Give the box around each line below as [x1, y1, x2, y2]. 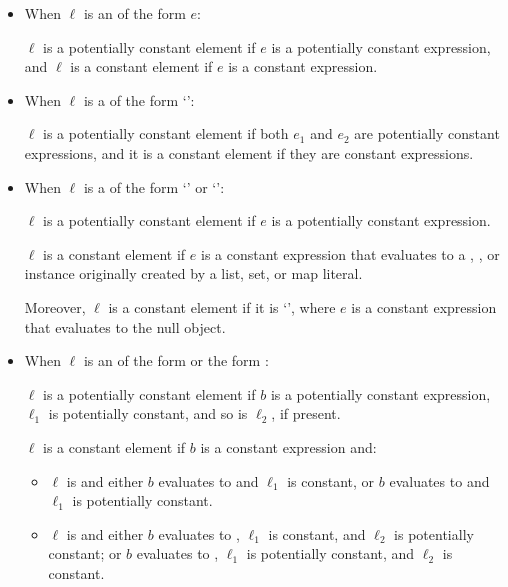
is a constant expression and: [200, 436, 377, 457]
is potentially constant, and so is [48, 403, 248, 424]
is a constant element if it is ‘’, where [108, 296, 336, 317]
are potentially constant [354, 123, 500, 144]
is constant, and [268, 523, 366, 544]
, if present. [271, 403, 341, 424]
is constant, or [287, 470, 375, 491]
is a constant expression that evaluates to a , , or [200, 243, 500, 264]
